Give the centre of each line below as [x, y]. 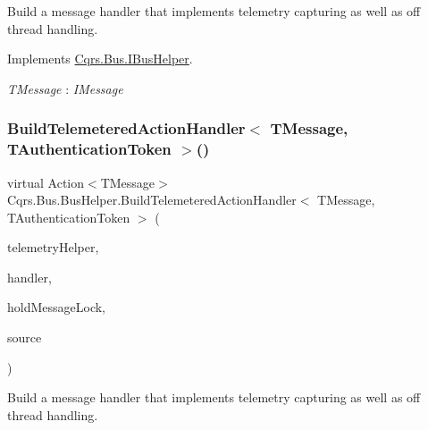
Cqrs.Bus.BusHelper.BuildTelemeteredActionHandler [152, 200]
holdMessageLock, [57, 307]
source [25, 337]
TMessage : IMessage [65, 88]
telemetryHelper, [53, 247]
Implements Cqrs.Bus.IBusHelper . [100, 59]
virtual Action [46, 182]
